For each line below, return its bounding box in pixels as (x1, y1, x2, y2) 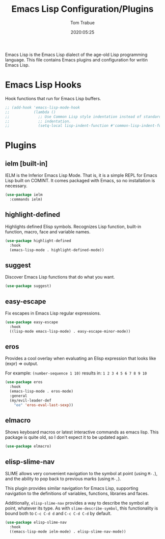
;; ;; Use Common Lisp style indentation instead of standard (5, 114, 162, 119)
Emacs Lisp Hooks (5, 80, 82, 90)
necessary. (5, 183, 28, 189)
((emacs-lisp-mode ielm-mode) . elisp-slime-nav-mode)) (9, 529, 126, 534)
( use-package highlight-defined (5, 238, 71, 243)
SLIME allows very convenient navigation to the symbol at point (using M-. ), (5, 471, 158, 477)
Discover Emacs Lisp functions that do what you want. (5, 274, 115, 280)
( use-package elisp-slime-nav (5, 520, 67, 525)
